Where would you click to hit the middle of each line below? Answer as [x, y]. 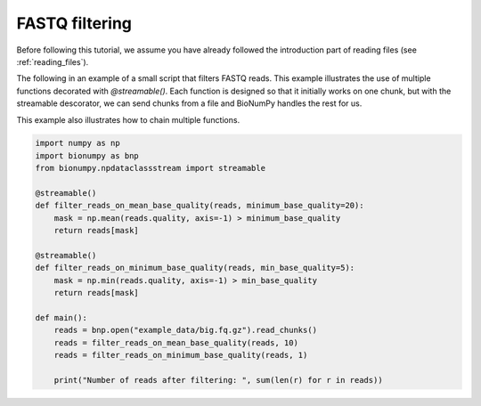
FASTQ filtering [74, 23]
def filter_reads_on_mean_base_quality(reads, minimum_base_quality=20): [200, 206]
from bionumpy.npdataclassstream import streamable [151, 168]
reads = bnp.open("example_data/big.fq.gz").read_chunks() [186, 330]
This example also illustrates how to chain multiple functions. [128, 119]
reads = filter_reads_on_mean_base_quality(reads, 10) [176, 342]
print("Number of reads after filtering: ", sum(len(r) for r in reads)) [218, 380]
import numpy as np [77, 143]
